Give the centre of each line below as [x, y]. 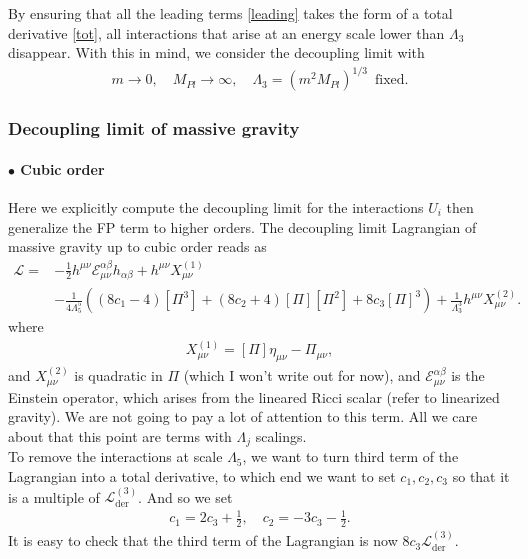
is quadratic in [118, 375]
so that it [481, 475]
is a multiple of [54, 496]
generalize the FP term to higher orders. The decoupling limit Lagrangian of [242, 226]
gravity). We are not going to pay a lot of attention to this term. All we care [243, 416]
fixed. [391, 80]
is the [468, 375]
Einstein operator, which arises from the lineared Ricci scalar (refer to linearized [254, 396]
